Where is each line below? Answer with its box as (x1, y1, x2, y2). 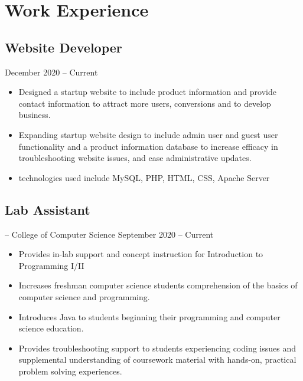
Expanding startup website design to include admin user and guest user (18, 128, 278, 140)
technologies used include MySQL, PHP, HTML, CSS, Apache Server (18, 171, 270, 183)
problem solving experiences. (18, 364, 122, 377)
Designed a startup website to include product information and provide (18, 86, 276, 98)
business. (18, 109, 51, 121)
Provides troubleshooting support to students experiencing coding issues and (18, 341, 297, 354)
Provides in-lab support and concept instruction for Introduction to (18, 248, 263, 260)
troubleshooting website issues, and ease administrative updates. (18, 152, 252, 164)
